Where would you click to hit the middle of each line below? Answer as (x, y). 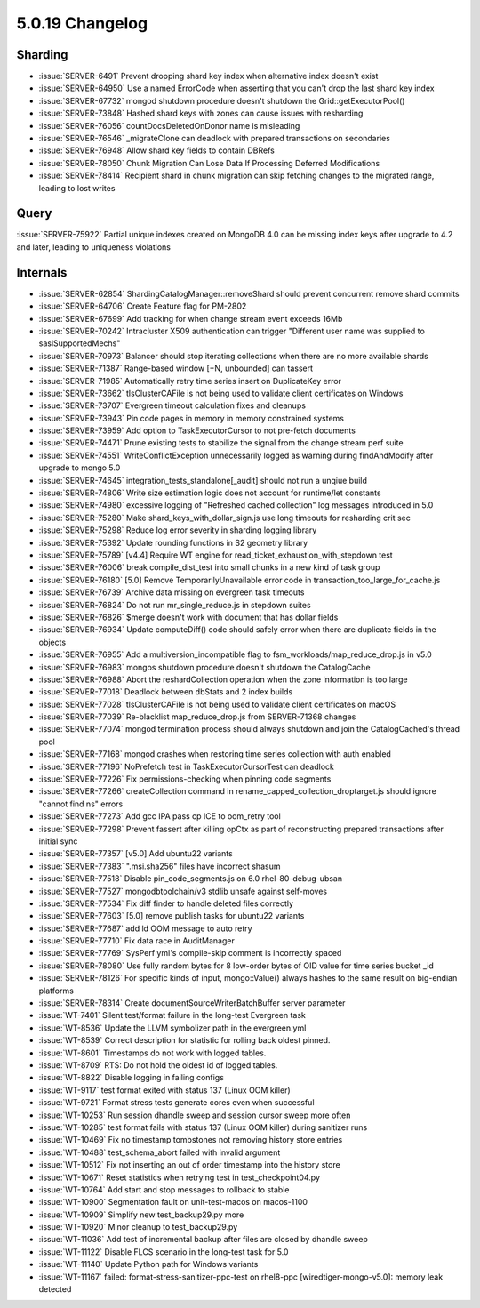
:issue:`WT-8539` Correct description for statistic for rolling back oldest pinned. (184, 1040)
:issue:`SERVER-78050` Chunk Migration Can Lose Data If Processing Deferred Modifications (209, 163)
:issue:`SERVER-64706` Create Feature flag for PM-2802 (143, 306)
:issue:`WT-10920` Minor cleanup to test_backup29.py (138, 1227)
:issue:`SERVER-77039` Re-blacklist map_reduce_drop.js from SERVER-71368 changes (197, 717)
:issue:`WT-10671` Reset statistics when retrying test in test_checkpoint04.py (179, 1177)
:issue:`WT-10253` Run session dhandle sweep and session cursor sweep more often (195, 1115)
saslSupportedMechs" (80, 343)
